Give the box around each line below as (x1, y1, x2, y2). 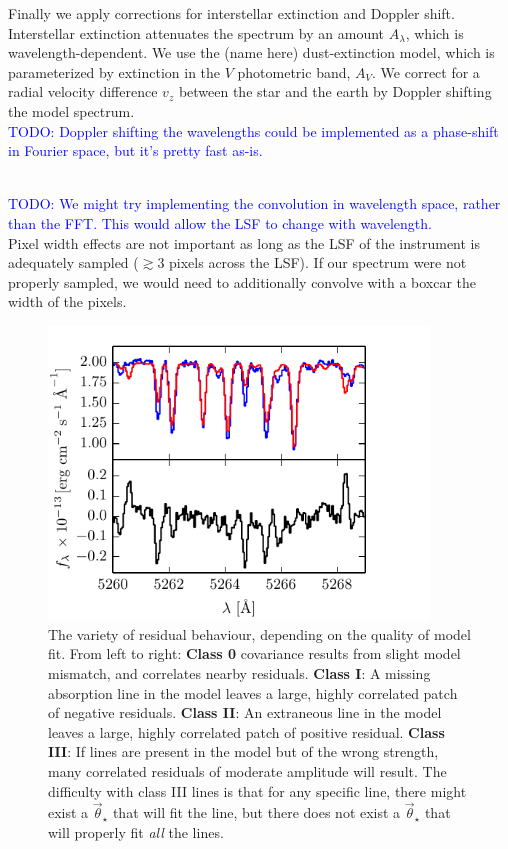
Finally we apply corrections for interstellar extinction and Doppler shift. (8, 3, 455, 23)
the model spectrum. (8, 100, 135, 121)
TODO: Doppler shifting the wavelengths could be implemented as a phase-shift (8, 120, 499, 141)
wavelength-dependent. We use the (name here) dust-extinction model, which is (8, 42, 495, 63)
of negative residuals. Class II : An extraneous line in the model (48, 702, 442, 723)
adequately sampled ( (8, 252, 139, 273)
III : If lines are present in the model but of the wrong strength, (48, 741, 439, 762)
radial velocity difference (8, 81, 158, 102)
